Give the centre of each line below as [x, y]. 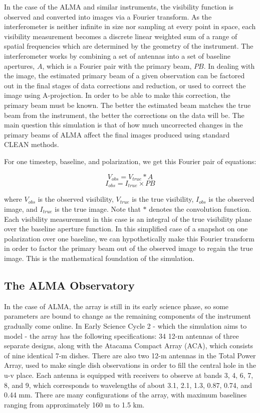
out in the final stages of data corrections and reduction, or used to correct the [125, 85]
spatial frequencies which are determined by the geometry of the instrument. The [129, 46]
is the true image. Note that [98, 209]
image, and [21, 209]
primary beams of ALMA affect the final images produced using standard [117, 134]
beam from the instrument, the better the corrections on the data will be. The [124, 115]
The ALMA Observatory [69, 285]
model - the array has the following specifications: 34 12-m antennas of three [121, 335]
